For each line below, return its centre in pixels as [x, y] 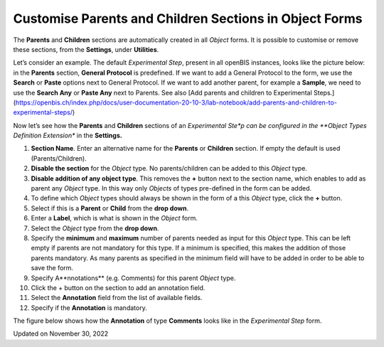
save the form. [52, 268]
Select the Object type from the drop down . [95, 228]
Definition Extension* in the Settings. [68, 136]
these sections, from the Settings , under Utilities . [86, 49]
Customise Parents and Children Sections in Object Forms [188, 18]
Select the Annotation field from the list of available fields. [117, 298]
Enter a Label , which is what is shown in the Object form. [114, 218]
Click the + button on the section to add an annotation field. [118, 287]
